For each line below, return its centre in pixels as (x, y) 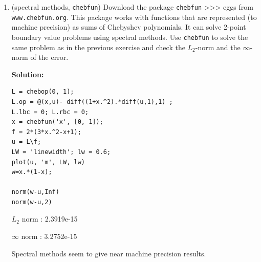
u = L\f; (26, 142)
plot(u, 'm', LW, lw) (48, 162)
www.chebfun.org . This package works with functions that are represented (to (134, 17)
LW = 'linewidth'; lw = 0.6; (61, 152)
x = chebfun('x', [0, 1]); (57, 122)
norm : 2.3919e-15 (50, 219)
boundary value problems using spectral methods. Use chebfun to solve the (130, 37)
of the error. (49, 57)
